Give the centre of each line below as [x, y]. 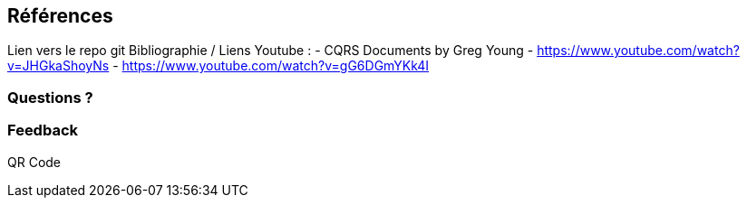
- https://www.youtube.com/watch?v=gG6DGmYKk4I [271, 66]
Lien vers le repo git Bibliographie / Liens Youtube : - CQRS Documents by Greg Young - [271, 51]
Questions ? [50, 97]
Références [60, 16]
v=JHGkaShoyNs [58, 66]
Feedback [43, 130]
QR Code [34, 162]
